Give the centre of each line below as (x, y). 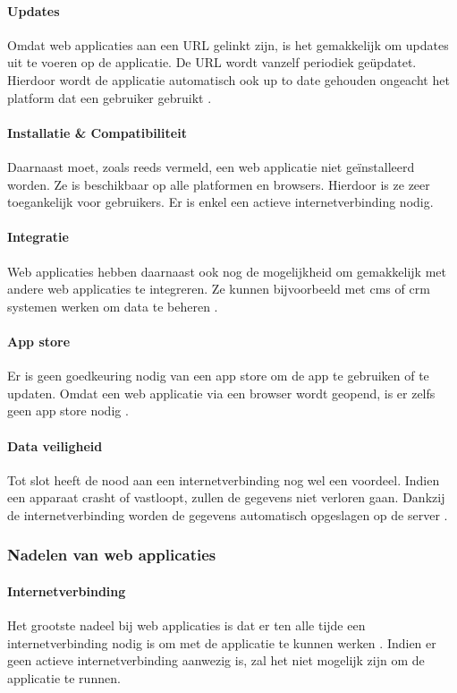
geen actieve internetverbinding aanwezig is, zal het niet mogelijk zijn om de (216, 660)
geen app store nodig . (68, 411)
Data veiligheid (55, 445)
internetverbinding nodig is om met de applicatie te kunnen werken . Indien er (222, 642)
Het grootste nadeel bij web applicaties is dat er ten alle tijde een (186, 625)
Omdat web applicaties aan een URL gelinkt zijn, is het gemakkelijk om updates (228, 44)
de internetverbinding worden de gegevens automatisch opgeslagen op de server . (228, 514)
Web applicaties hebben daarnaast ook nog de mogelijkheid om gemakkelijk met (227, 271)
